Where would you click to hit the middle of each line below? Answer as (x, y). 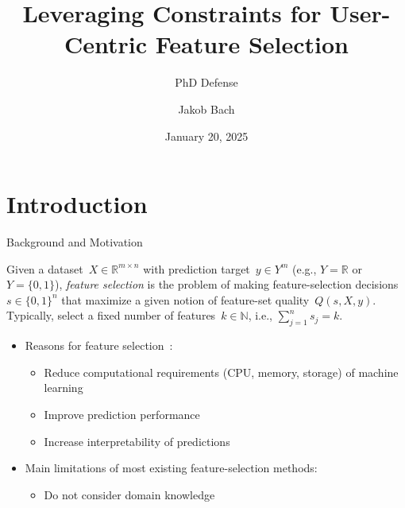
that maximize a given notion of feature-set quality (185, 299)
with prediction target (197, 268)
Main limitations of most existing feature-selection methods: (171, 468)
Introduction (77, 204)
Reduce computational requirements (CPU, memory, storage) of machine (221, 372)
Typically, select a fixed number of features (111, 315)
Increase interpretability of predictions (137, 441)
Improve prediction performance (122, 414)
